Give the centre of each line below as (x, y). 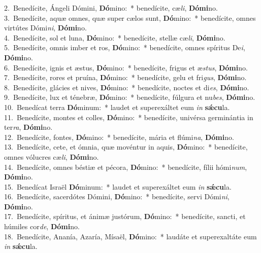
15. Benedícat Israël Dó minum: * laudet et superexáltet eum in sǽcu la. (118, 186)
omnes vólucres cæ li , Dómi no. (52, 156)
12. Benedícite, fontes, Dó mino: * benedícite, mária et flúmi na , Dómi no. (119, 137)
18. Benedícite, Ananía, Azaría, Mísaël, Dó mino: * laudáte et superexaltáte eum (130, 236)
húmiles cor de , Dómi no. (42, 226)
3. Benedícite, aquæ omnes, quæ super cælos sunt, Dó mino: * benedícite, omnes (130, 17)
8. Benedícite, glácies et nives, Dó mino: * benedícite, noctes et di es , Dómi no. (127, 87)
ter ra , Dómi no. (28, 127)
